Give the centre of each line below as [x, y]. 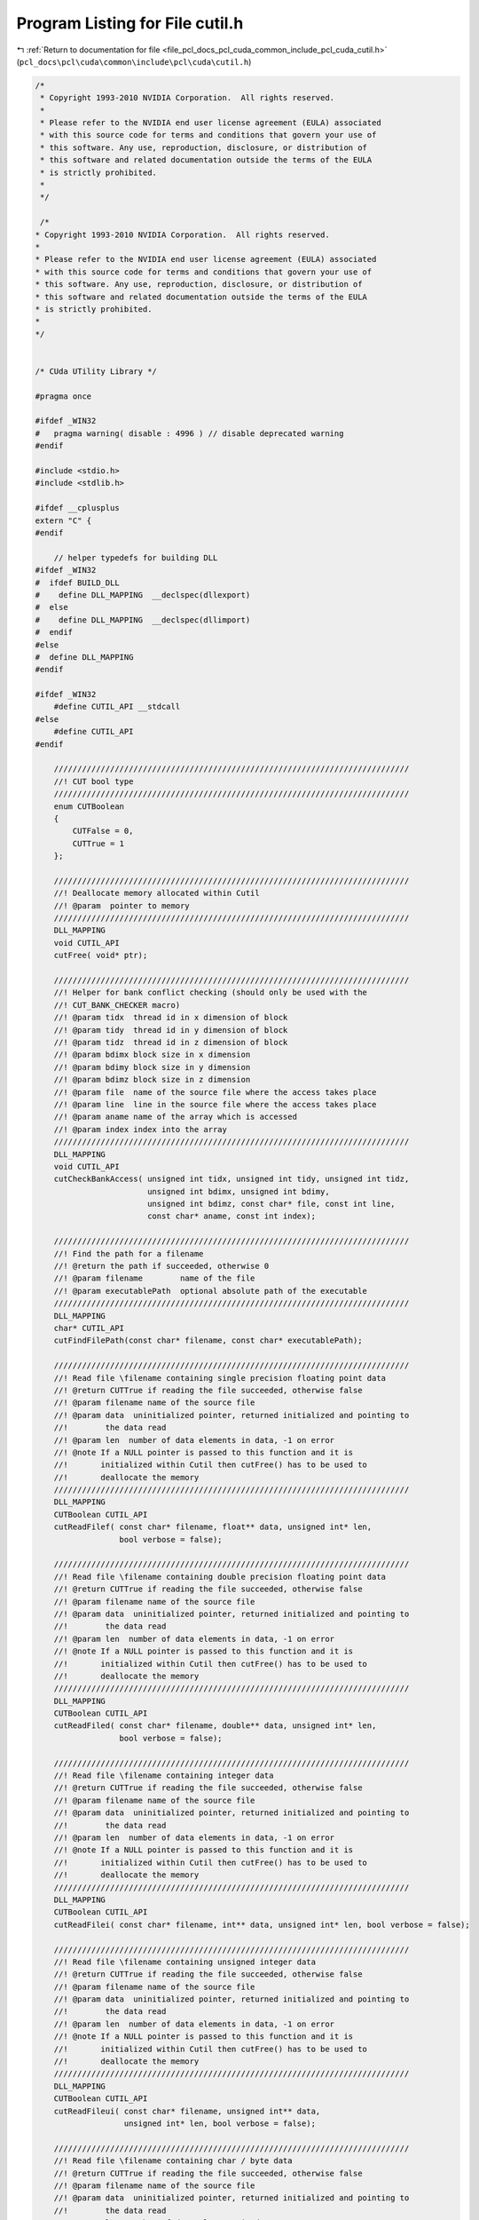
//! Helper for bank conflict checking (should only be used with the [211, 993]
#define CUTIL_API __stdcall [117, 707]
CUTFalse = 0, [103, 831]
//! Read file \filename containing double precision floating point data [220, 1577]
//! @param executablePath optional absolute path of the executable [211, 1291]
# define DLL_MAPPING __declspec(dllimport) [143, 620]
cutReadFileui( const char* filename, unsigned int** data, [187, 2111]
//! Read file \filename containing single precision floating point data [220, 1378]
